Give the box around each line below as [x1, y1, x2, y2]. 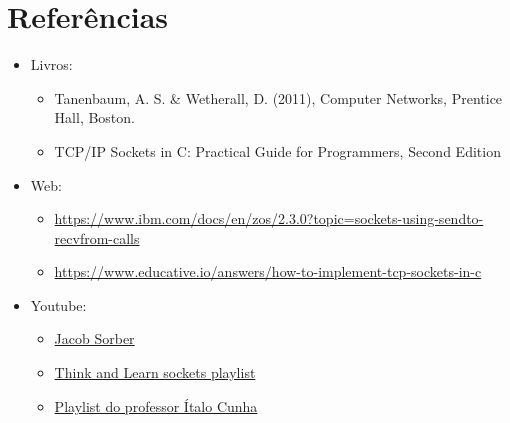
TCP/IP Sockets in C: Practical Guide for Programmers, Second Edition [54, 140, 501, 161]
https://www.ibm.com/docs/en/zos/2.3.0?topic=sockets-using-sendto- [54, 208, 484, 229]
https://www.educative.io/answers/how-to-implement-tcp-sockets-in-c [54, 261, 482, 282]
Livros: [30, 54, 73, 75]
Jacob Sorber [54, 328, 135, 349]
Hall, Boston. [54, 107, 135, 128]
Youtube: [30, 294, 87, 315]
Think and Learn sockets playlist [54, 362, 256, 383]
